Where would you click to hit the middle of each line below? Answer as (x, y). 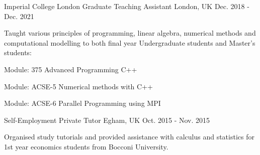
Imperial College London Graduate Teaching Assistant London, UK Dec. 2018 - (127, 6)
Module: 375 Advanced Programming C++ (71, 69)
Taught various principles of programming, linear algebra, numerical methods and (130, 33)
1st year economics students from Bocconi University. (86, 146)
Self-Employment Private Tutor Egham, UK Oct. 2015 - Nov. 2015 (107, 120)
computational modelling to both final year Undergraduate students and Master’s (130, 42)
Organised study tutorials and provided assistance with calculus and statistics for (129, 137)
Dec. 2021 (19, 16)
